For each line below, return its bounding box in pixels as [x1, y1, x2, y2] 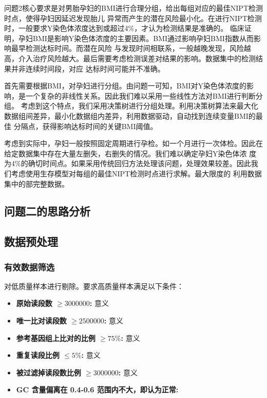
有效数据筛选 [4, 260, 55, 273]
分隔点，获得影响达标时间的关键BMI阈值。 [13, 120, 158, 131]
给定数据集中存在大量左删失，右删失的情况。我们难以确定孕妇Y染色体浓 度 [4, 148, 257, 158]
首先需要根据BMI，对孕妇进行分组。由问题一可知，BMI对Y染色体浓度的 [4, 80, 247, 91]
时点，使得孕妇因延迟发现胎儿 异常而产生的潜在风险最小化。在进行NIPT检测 [4, 12, 262, 23]
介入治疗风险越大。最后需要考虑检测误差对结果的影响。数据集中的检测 [18, 52, 256, 63]
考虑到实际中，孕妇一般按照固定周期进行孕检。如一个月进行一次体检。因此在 [4, 138, 263, 149]
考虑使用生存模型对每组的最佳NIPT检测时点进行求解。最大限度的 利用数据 [11, 168, 262, 178]
